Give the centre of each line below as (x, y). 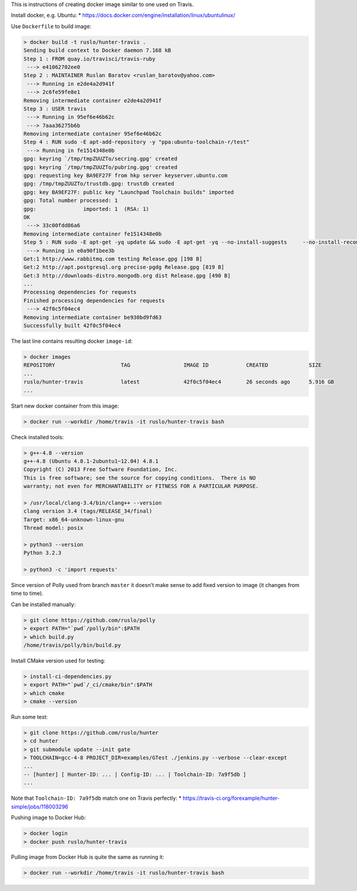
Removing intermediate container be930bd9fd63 (93, 317)
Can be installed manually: (43, 604)
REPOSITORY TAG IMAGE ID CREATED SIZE (173, 365)
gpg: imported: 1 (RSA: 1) (86, 209)
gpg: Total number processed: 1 (71, 201)
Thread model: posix (53, 528)
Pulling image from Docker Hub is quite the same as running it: (88, 857)
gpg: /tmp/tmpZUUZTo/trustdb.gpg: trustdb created (99, 184)
